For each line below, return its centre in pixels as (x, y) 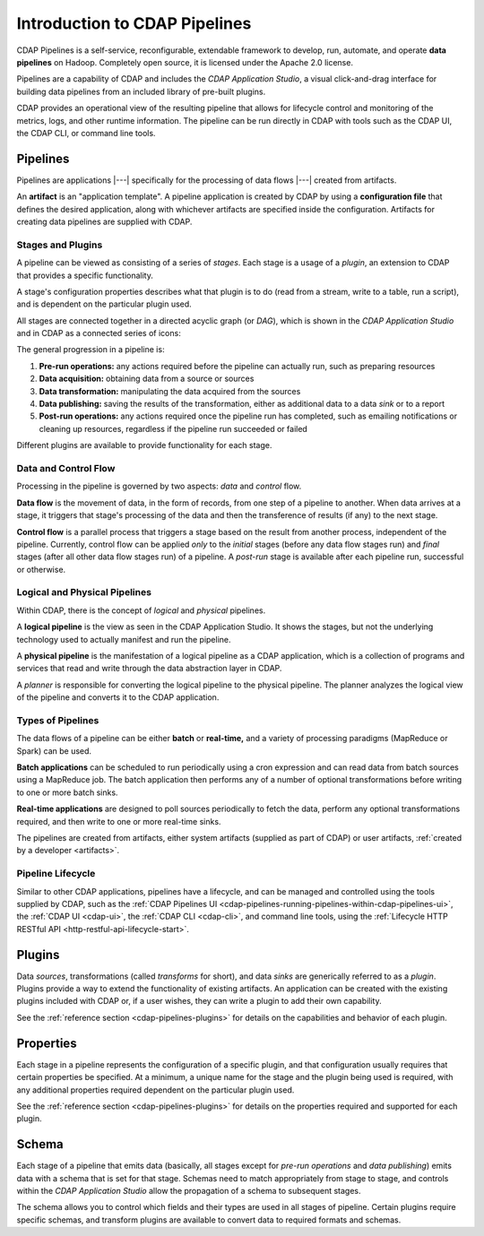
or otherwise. (41, 569)
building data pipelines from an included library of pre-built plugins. (141, 91)
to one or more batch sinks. (67, 792)
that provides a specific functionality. (85, 275)
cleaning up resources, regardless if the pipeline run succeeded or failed (173, 428)
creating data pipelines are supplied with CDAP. (104, 221)
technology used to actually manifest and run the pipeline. (124, 639)
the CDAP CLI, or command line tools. (86, 133)
